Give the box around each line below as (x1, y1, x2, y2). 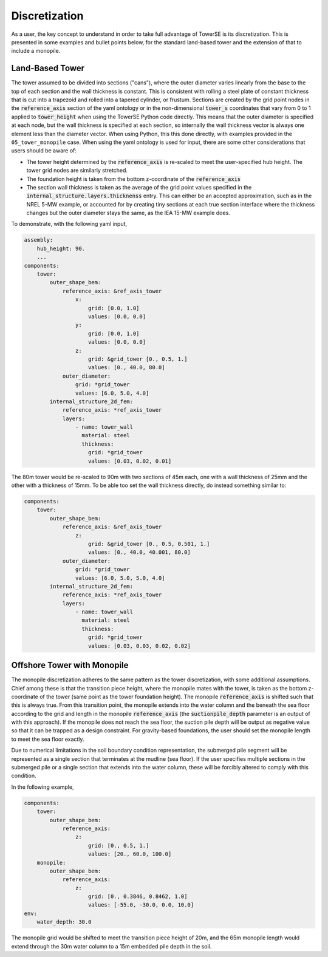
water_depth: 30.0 (36, 919, 92, 925)
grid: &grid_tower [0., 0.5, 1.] (88, 355, 188, 363)
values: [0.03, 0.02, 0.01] (88, 457, 172, 465)
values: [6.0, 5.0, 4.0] (75, 389, 149, 397)
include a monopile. (11, 47, 61, 55)
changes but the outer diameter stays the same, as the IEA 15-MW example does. (26, 209, 230, 217)
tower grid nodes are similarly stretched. (26, 167, 128, 174)
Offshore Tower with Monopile (11, 660, 129, 670)
